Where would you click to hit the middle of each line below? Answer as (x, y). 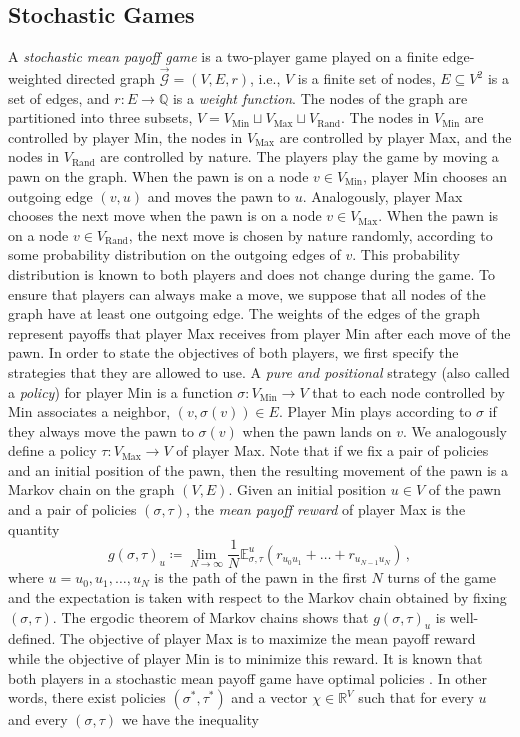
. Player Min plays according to (375, 411)
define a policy (52, 450)
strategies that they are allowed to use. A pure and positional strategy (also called (259, 371)
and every (38, 719)
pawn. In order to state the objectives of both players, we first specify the (233, 352)
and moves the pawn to (219, 195)
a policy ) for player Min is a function (120, 391)
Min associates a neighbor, (89, 411)
